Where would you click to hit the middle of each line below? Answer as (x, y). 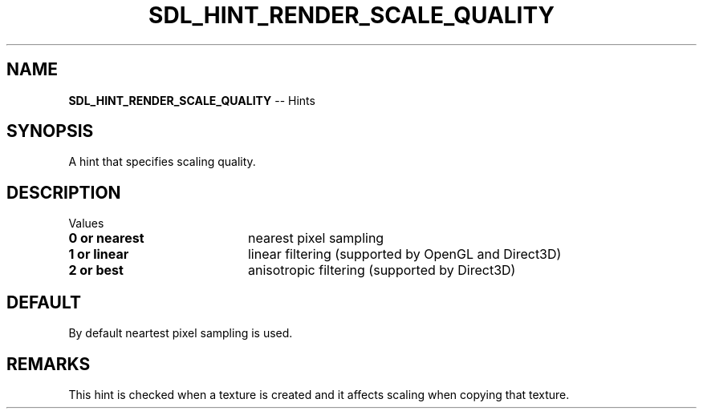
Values (86, 224)
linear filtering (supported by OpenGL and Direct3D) (404, 254)
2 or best (96, 270)
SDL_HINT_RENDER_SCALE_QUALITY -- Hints (192, 100)
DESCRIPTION (64, 192)
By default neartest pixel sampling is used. (181, 333)
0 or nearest (106, 238)
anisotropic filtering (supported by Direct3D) (382, 270)
